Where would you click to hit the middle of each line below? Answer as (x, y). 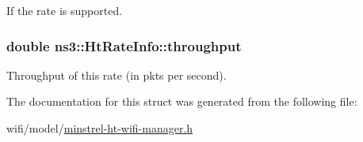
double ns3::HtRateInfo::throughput (124, 45)
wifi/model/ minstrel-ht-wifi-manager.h (100, 128)
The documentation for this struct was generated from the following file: (182, 101)
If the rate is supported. (65, 10)
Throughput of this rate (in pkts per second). (117, 75)
